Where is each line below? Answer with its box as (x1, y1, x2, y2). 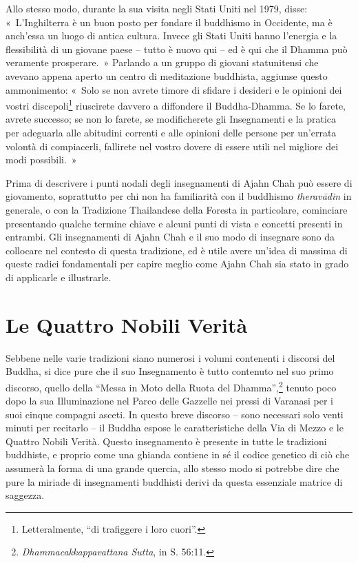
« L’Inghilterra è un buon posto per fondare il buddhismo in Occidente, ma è (6, 14, 333, 29)
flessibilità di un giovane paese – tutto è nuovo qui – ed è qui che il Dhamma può (6, 41, 348, 56)
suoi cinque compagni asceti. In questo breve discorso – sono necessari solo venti (6, 407, 344, 421)
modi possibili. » (6, 152, 77, 167)
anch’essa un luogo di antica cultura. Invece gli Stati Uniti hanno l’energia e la (6, 28, 337, 43)
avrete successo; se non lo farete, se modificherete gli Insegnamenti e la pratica (6, 112, 337, 126)
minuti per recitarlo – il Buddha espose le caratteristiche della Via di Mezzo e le (6, 420, 344, 435)
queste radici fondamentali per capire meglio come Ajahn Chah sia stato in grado (6, 256, 349, 271)
